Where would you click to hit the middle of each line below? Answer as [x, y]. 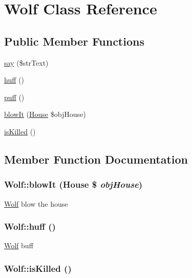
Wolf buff [19, 245]
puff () [14, 97]
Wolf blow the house [36, 203]
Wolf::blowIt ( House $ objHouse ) [73, 184]
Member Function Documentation [96, 159]
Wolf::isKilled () [38, 268]
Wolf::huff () [30, 226]
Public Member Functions [74, 41]
